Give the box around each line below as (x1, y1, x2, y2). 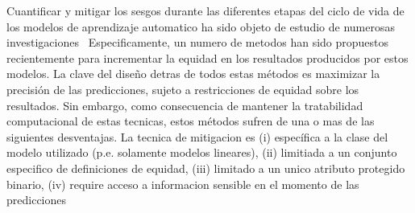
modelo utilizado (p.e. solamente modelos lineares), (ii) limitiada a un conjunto (6, 144, 397, 161)
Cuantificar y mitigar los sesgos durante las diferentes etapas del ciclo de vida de (6, 2, 405, 18)
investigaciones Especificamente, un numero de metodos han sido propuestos (6, 34, 389, 51)
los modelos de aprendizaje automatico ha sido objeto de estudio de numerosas (6, 18, 395, 35)
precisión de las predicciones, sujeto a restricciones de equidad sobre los (6, 80, 359, 97)
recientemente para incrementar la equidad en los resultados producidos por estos (6, 49, 409, 66)
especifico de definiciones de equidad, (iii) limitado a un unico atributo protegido (6, 159, 405, 176)
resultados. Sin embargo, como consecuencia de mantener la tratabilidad (6, 96, 363, 113)
